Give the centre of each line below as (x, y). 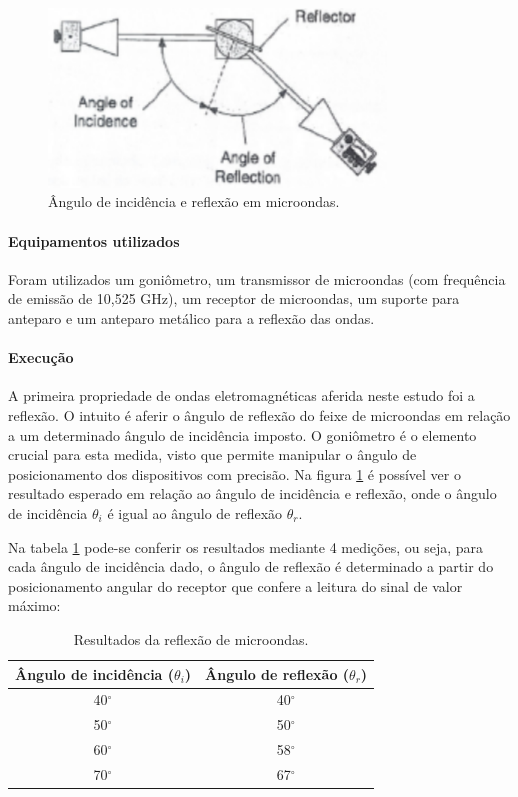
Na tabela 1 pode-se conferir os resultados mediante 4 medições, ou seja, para (246, 546)
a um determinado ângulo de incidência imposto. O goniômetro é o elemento (242, 434)
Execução (41, 357)
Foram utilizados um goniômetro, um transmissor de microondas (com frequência (257, 278)
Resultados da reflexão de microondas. (191, 638)
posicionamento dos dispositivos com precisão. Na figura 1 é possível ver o (234, 473)
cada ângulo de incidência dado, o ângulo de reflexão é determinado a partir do (251, 566)
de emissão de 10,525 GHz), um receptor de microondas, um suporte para (234, 298)
